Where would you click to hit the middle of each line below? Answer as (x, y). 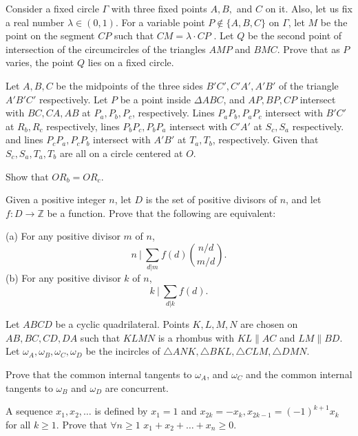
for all (18, 424)
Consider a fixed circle (52, 8)
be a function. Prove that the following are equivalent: (161, 212)
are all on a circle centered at (121, 153)
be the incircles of (123, 351)
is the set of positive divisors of (211, 199)
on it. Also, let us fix (309, 8)
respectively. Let (73, 99)
